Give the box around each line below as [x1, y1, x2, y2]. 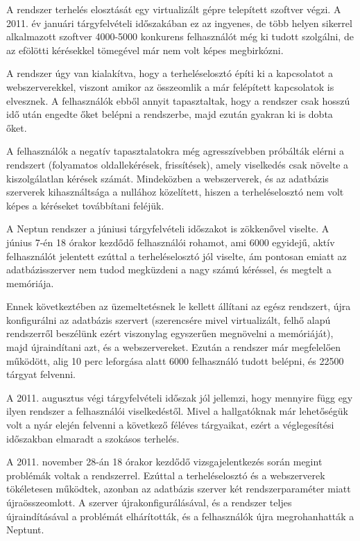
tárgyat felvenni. [6, 367, 76, 381]
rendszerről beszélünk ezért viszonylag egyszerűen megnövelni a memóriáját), [6, 326, 334, 341]
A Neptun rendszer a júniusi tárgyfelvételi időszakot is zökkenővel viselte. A [6, 221, 329, 236]
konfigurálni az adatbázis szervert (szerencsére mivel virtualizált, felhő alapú [6, 312, 331, 327]
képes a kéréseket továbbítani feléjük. [6, 198, 164, 212]
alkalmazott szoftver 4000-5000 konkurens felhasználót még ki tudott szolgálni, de [6, 29, 354, 44]
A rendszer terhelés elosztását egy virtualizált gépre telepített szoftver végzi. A [6, 2, 341, 16]
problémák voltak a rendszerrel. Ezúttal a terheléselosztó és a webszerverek [6, 467, 325, 482]
